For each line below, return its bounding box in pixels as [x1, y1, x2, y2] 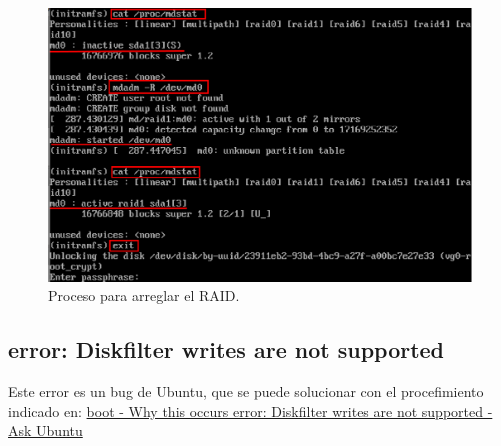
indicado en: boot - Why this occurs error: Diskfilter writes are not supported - [8, 400, 493, 421]
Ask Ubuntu [8, 420, 83, 441]
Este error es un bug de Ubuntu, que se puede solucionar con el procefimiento [8, 381, 484, 402]
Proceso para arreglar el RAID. [48, 285, 240, 306]
